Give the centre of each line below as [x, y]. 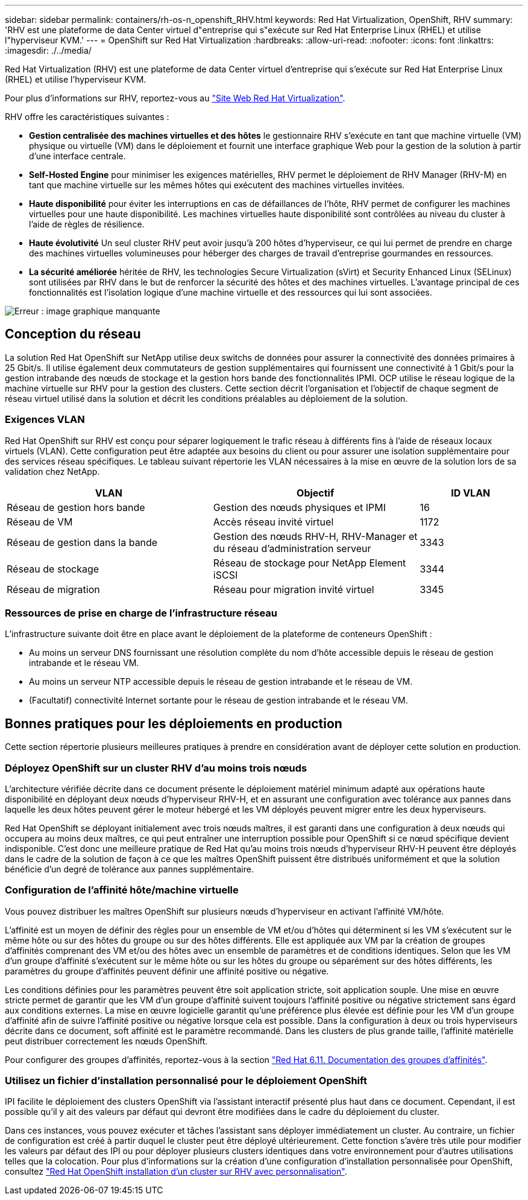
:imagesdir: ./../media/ [48, 50]
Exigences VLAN [45, 420]
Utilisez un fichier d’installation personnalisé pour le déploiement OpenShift [186, 1081]
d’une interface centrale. [77, 156]
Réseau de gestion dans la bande [82, 542]
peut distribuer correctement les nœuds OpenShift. [106, 1041]
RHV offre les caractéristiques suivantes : [87, 117]
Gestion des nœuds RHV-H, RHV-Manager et [315, 536]
